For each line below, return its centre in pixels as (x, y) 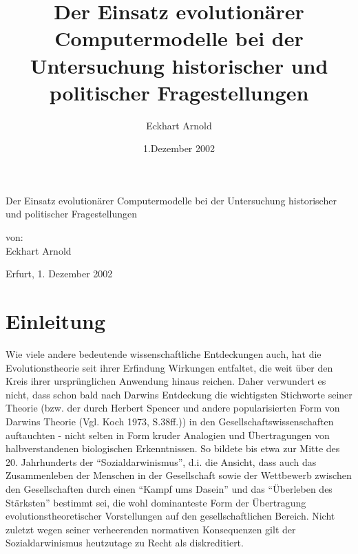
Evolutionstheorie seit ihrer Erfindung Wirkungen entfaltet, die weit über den (169, 367)
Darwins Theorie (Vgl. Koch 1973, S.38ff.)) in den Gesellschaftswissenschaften (170, 421)
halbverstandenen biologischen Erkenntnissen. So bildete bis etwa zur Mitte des (173, 448)
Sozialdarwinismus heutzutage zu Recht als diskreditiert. (125, 543)
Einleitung (56, 321)
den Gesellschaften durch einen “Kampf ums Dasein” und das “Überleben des (169, 488)
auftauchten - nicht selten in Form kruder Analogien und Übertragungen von (168, 435)
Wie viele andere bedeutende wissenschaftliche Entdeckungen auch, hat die (164, 353)
